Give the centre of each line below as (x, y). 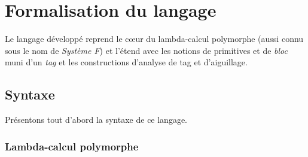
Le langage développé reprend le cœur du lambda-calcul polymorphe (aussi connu (154, 39)
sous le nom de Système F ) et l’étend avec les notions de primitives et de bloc (146, 50)
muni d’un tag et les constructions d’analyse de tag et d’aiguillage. (126, 62)
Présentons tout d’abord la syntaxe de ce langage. (96, 120)
